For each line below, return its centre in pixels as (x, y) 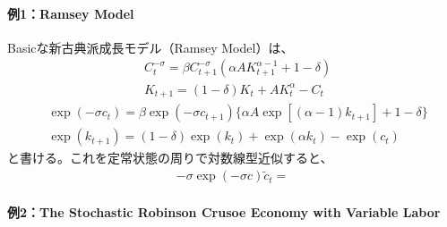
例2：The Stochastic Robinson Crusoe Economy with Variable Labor (224, 211)
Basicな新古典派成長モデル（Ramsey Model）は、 (150, 47)
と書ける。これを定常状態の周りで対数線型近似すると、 (170, 158)
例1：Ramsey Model (71, 13)
